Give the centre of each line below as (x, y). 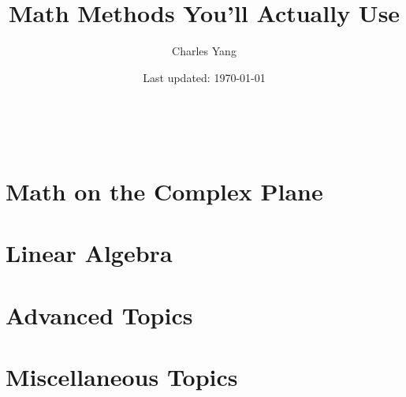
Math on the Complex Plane (164, 191)
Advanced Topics (99, 315)
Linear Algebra (89, 253)
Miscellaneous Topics (122, 377)
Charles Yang (204, 51)
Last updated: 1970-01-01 (204, 77)
